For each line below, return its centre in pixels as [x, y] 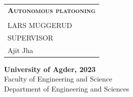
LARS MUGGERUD [40, 25]
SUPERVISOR [30, 37]
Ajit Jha [20, 50]
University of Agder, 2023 [50, 69]
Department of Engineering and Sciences [67, 88]
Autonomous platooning [52, 10]
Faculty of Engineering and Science [58, 79]
